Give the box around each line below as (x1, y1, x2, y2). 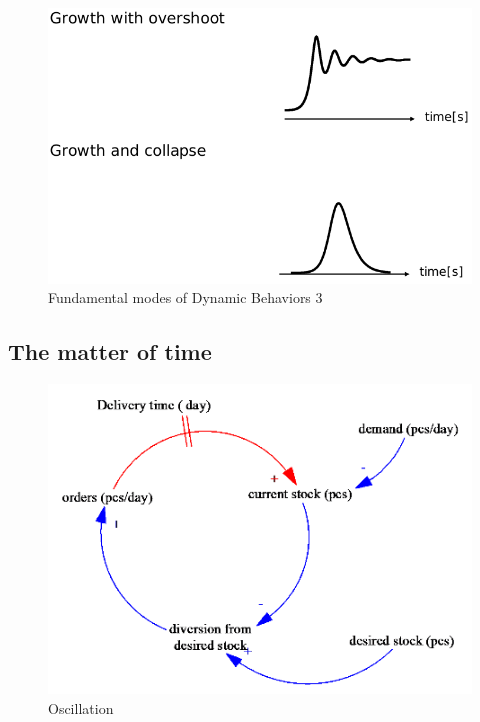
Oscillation (48, 697, 114, 718)
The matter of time (8, 336, 212, 367)
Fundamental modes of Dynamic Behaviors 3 (48, 287, 323, 308)
